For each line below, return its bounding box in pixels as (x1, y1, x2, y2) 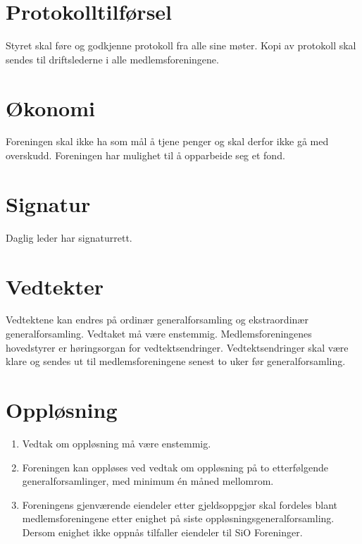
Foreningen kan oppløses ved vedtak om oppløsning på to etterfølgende (22, 459, 328, 474)
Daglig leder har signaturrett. (6, 230, 132, 245)
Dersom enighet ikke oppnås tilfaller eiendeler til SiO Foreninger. (22, 524, 303, 539)
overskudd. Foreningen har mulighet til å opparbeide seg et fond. (6, 148, 285, 163)
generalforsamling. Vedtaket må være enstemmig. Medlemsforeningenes (6, 326, 312, 341)
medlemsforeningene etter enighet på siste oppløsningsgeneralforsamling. (22, 511, 335, 526)
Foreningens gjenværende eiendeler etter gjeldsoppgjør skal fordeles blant (22, 497, 338, 512)
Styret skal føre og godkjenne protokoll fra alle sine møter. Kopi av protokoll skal (6, 38, 356, 53)
